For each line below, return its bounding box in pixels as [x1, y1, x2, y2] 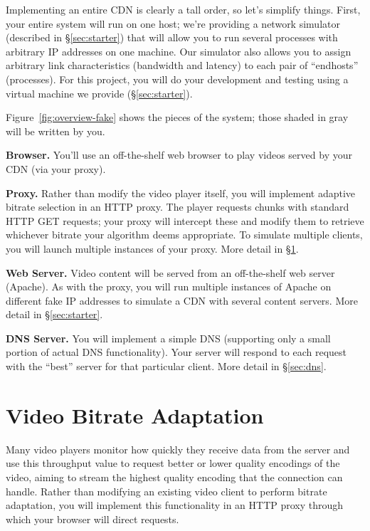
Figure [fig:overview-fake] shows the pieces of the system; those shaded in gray [6, 110, 349, 125]
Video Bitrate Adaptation [6, 400, 264, 429]
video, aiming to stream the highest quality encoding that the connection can [6, 469, 343, 484]
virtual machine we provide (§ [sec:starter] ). [6, 85, 193, 100]
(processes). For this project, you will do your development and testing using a [6, 71, 349, 86]
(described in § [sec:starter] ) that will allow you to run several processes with [6, 30, 338, 45]
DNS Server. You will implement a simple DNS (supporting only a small [6, 330, 331, 345]
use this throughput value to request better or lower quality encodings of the [6, 456, 340, 470]
